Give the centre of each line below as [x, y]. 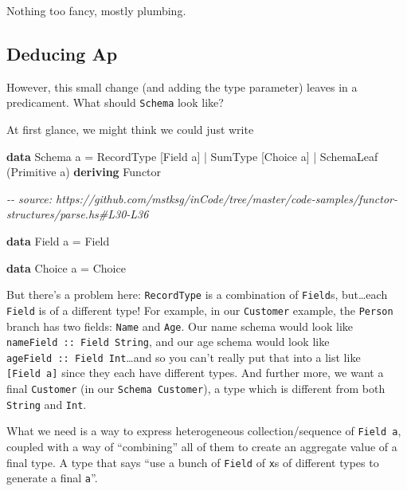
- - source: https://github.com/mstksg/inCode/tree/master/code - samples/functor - [202, 198]
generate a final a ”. [52, 478]
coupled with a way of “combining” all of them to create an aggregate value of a [202, 447]
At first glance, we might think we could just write [130, 130]
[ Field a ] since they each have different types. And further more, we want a [195, 373]
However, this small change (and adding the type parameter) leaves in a [182, 86]
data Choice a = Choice [66, 267]
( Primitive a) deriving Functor [84, 172]
